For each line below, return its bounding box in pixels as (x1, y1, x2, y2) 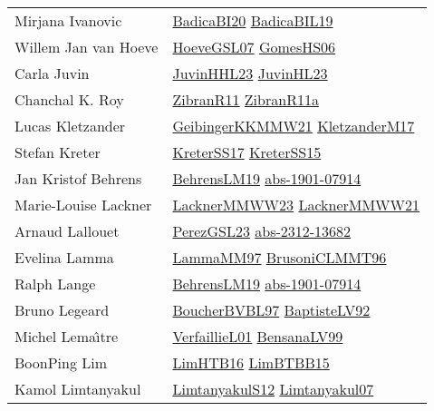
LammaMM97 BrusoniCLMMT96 (172, 247, 387, 268)
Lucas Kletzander (14, 115, 126, 136)
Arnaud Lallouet (14, 220, 120, 241)
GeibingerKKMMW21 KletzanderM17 (172, 115, 415, 136)
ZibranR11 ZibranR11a (172, 89, 319, 110)
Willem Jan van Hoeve (14, 36, 159, 57)
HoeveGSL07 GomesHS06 (172, 36, 336, 57)
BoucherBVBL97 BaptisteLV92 (172, 299, 371, 320)
